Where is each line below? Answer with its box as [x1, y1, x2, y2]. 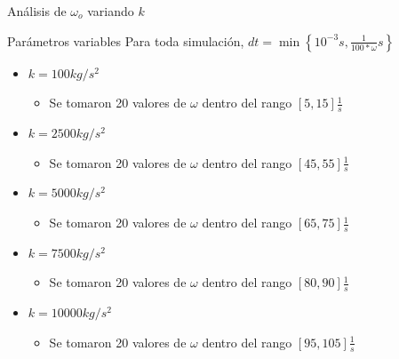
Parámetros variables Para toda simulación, [7, 31, 244, 50]
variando [87, 2, 134, 20]
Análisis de [7, 2, 67, 20]
